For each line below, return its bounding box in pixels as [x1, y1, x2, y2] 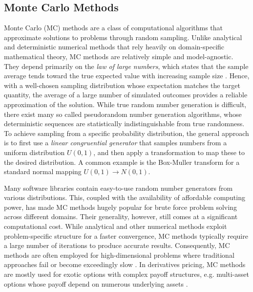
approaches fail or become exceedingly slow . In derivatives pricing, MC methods [4, 259, 246, 270]
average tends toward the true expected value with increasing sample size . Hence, [4, 70, 250, 81]
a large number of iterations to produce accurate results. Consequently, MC [4, 240, 230, 250]
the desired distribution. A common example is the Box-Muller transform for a [4, 157, 240, 167]
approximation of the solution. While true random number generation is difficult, [4, 99, 247, 109]
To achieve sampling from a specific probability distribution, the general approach [4, 128, 249, 138]
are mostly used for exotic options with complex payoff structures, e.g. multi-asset [4, 269, 249, 279]
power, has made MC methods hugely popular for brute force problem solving [4, 202, 237, 212]
